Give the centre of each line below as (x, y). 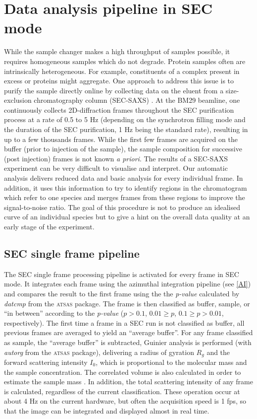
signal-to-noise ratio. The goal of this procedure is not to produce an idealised (122, 207)
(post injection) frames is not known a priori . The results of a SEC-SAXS (116, 158)
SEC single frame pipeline (72, 253)
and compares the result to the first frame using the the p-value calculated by (122, 293)
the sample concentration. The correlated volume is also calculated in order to (123, 372)
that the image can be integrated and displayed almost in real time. (107, 410)
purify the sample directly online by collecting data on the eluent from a (114, 90)
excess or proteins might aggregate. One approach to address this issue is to (119, 81)
